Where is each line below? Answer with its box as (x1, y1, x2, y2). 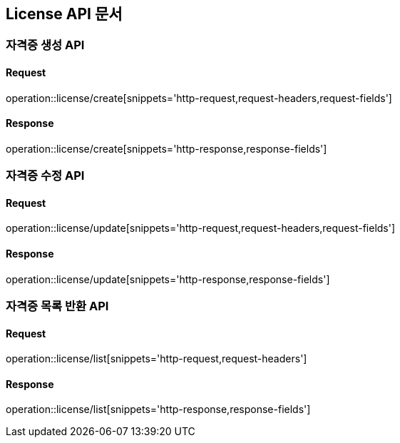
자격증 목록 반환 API (6, 299, 109, 314)
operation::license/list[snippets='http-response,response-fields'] (6, 403, 311, 416)
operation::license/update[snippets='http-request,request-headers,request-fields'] (6, 222, 396, 235)
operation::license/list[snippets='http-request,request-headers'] (6, 352, 307, 365)
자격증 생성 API (6, 38, 85, 53)
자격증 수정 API (6, 168, 85, 183)
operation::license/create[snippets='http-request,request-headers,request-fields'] (6, 91, 392, 104)
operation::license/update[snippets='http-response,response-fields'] (6, 273, 330, 285)
